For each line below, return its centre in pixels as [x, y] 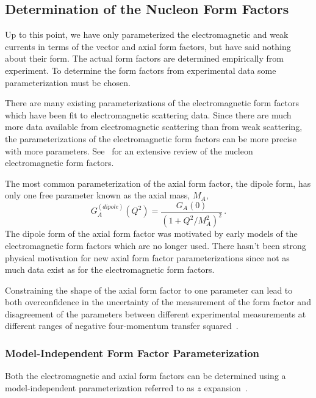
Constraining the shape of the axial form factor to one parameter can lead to [149, 290]
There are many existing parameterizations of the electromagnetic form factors [152, 103]
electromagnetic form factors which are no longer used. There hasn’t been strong [156, 245]
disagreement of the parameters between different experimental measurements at [156, 313]
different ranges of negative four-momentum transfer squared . [122, 326]
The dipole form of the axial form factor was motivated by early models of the [151, 233]
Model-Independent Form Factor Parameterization [132, 353]
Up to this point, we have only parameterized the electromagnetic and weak [147, 34]
